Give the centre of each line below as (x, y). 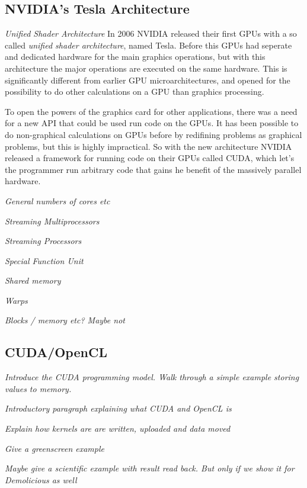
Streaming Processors (43, 241)
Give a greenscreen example (55, 448)
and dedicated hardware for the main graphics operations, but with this (135, 57)
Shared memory (33, 280)
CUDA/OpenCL (56, 352)
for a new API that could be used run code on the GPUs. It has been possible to (152, 123)
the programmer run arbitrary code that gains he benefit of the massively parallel (153, 169)
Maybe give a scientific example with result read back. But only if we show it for (150, 468)
